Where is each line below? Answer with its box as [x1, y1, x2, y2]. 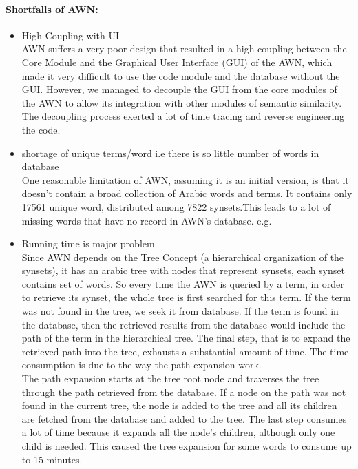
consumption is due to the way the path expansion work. [21, 357, 262, 372]
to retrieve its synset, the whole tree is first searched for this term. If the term [21, 290, 351, 304]
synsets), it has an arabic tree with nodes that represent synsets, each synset [21, 263, 345, 278]
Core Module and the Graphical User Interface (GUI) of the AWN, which [21, 54, 333, 69]
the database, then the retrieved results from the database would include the [21, 317, 346, 331]
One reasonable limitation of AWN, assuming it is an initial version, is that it [21, 172, 349, 187]
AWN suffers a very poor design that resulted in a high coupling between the [21, 41, 347, 56]
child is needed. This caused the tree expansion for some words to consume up [21, 439, 352, 453]
